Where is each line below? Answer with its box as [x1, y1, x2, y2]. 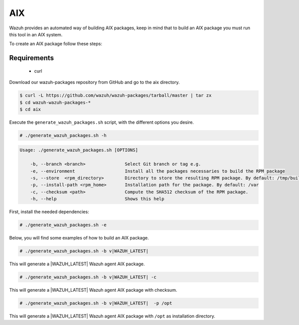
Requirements [9, 54, 54, 62]
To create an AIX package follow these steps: [9, 41, 102, 47]
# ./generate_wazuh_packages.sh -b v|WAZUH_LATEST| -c [19, 274, 156, 280]
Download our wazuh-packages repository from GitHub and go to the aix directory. [9, 80, 180, 85]
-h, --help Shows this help [30, 196, 164, 202]
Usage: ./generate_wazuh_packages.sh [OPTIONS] [19, 147, 138, 153]
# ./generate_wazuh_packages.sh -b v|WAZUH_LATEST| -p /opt [19, 301, 172, 306]
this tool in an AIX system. [9, 31, 63, 37]
